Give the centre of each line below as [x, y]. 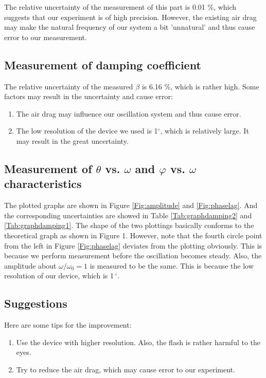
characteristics [43, 184]
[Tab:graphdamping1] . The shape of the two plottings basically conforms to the [129, 225]
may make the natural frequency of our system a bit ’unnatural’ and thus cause [130, 27]
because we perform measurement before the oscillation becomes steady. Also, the [133, 256]
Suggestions [36, 303]
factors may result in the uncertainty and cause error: [88, 96]
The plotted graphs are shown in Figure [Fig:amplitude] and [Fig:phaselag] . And [131, 205]
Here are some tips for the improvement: [68, 325]
